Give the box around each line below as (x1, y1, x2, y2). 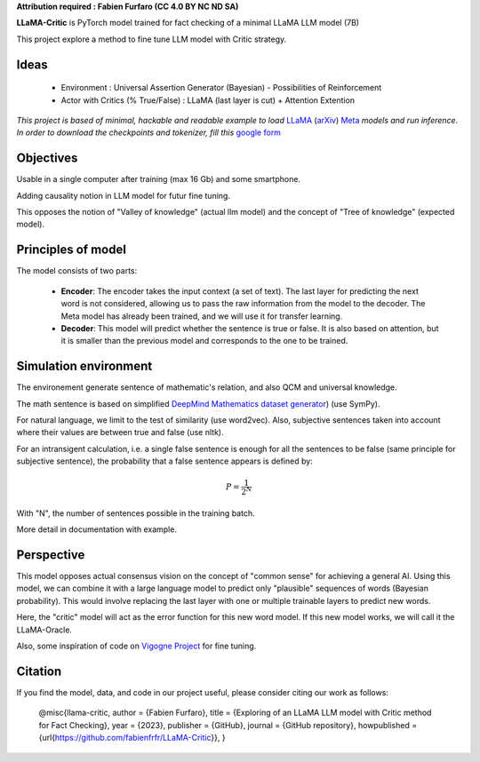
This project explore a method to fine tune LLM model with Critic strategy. (16, 34, 287, 44)
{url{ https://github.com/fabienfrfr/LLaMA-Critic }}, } (38, 733, 226, 743)
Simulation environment (16, 359, 153, 374)
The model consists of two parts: (16, 266, 138, 276)
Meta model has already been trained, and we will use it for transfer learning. (60, 311, 343, 321)
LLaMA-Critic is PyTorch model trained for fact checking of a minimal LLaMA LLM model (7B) (16, 18, 360, 28)
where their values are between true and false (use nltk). (16, 427, 224, 438)
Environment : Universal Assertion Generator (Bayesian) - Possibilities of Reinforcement (60, 83, 382, 93)
